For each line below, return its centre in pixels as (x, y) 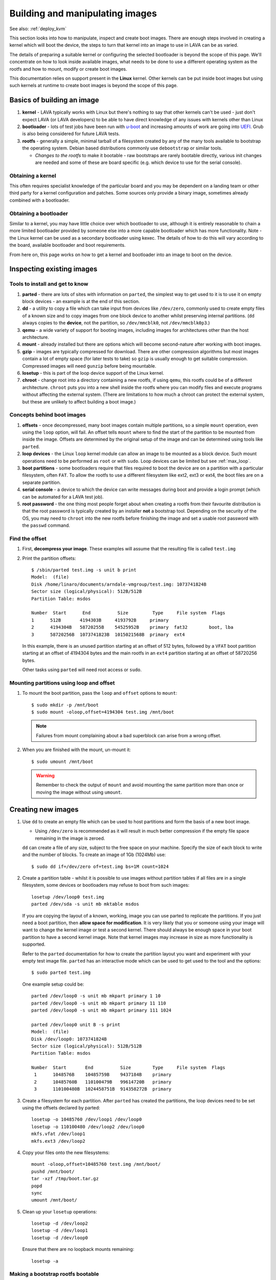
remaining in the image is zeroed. (70, 838)
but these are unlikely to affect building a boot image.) (79, 401)
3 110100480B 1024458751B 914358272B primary (103, 1089)
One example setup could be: (53, 984)
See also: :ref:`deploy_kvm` (38, 29)
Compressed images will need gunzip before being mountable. (89, 366)
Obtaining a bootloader (39, 214)
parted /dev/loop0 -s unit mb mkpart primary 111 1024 (101, 1010)
